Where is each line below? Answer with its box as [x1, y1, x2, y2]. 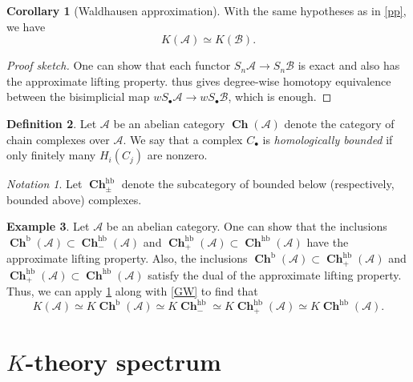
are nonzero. [147, 147, 208, 163]
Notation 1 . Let [6, 175, 83, 192]
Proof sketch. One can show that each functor [6, 57, 231, 74]
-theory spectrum [25, 345, 221, 378]
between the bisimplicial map [6, 88, 150, 105]
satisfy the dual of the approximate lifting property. [148, 266, 402, 283]
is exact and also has [298, 57, 400, 74]
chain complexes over [6, 131, 110, 147]
